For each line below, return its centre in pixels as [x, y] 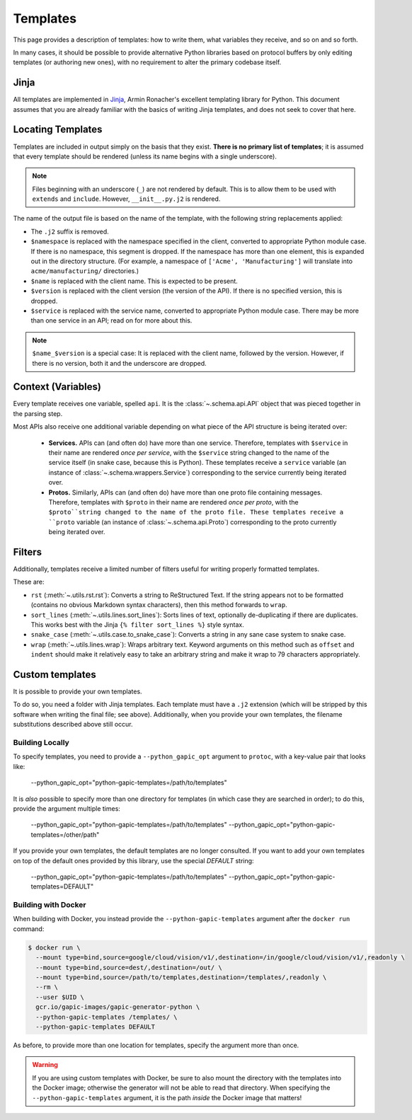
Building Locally [41, 743]
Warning [45, 1065]
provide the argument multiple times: [67, 808]
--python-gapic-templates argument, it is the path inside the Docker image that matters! [167, 1097]
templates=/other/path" [65, 834]
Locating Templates [58, 130]
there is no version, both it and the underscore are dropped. [119, 363]
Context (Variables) [57, 387]
